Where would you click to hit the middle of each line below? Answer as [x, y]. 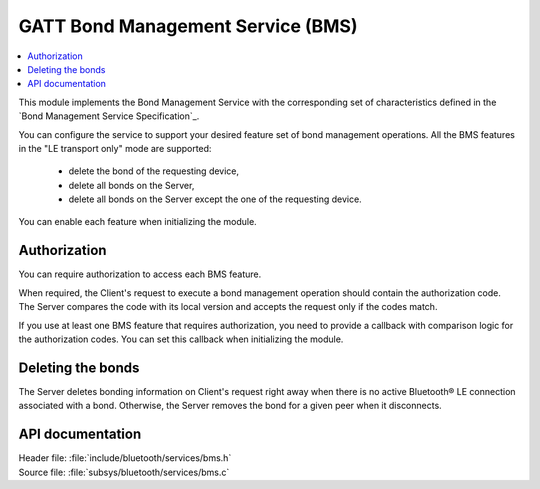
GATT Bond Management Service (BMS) [188, 26]
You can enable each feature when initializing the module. [137, 222]
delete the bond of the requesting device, [154, 171]
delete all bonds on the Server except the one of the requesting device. [215, 199]
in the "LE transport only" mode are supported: [115, 148]
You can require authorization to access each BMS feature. [140, 274]
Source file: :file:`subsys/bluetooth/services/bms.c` [124, 472]
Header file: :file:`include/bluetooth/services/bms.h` [125, 458]
